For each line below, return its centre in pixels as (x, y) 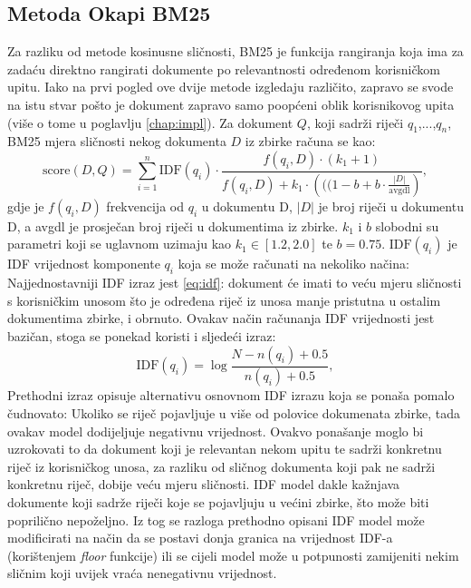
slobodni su (407, 225)
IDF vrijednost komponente (84, 264)
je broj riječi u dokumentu (391, 206)
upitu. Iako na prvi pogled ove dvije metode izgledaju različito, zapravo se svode (231, 87)
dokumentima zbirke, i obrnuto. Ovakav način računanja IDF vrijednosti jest (221, 318)
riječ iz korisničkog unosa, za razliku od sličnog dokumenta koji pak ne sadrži (221, 466)
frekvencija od (145, 206)
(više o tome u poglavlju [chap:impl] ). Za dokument (150, 122)
